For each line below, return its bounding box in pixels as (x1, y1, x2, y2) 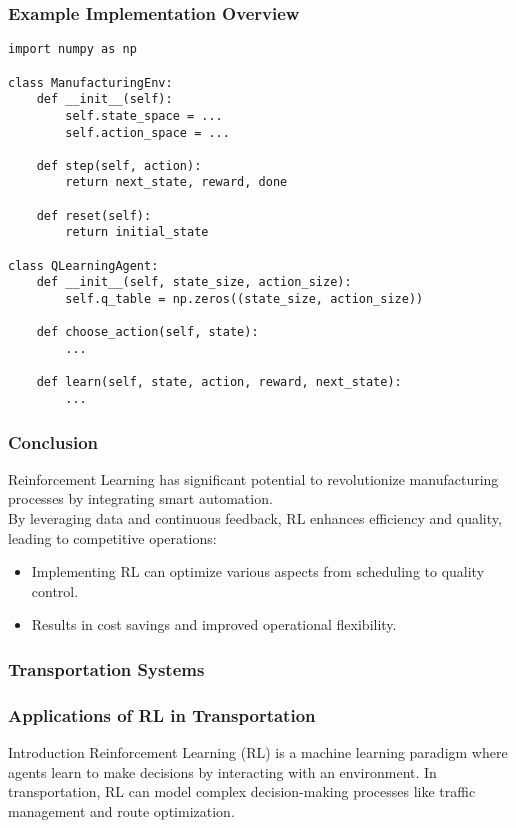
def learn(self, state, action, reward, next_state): (36, 375, 402, 390)
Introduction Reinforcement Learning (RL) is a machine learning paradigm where (8, 742, 508, 763)
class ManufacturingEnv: (8, 75, 173, 90)
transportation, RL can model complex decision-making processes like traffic (8, 781, 476, 802)
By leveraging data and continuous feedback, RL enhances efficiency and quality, (8, 508, 502, 529)
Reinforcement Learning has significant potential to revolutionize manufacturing (8, 468, 499, 489)
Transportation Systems (8, 656, 205, 681)
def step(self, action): (36, 158, 202, 173)
